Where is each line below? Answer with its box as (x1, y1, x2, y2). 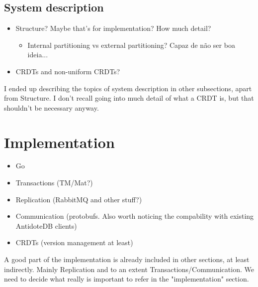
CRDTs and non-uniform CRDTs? (15, 66, 120, 76)
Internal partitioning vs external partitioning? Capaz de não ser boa (27, 39, 235, 50)
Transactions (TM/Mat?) (15, 177, 93, 188)
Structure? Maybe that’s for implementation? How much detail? (15, 23, 211, 33)
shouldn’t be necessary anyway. (4, 102, 99, 113)
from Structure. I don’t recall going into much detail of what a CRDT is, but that (4, 93, 254, 103)
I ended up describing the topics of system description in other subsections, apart (4, 83, 252, 93)
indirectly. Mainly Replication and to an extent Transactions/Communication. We (4, 264, 254, 274)
